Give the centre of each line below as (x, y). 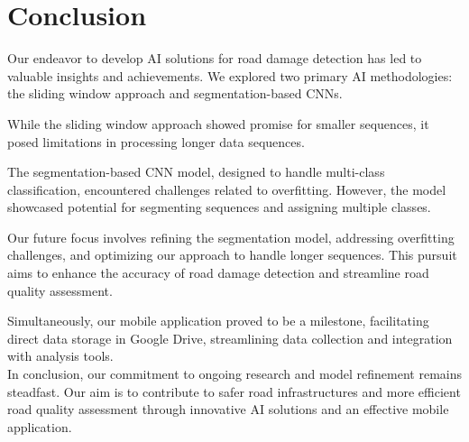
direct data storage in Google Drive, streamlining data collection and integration (230, 338)
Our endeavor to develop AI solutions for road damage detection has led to (215, 58)
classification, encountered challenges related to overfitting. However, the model (227, 189)
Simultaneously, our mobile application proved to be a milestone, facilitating (218, 321)
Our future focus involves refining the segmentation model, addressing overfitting (231, 237)
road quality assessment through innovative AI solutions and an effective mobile (228, 409)
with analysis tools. (60, 356)
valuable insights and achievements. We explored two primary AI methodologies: (230, 75)
